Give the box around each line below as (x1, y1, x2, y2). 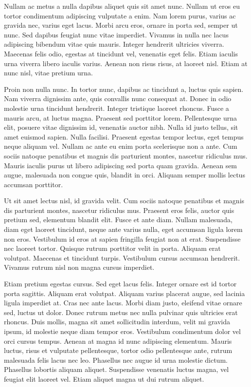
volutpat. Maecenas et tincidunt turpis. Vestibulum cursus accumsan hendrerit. (4, 252, 240, 263)
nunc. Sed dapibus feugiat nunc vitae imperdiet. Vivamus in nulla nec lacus (4, 29, 229, 39)
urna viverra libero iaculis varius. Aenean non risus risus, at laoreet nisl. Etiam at (4, 58, 248, 68)
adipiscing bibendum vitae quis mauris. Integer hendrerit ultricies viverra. (4, 39, 224, 49)
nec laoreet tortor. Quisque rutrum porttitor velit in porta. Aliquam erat (4, 243, 221, 253)
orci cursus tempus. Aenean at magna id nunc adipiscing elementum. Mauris (4, 335, 232, 346)
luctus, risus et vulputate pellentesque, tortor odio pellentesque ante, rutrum (4, 345, 233, 355)
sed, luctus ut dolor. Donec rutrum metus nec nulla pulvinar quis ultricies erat (4, 307, 238, 317)
